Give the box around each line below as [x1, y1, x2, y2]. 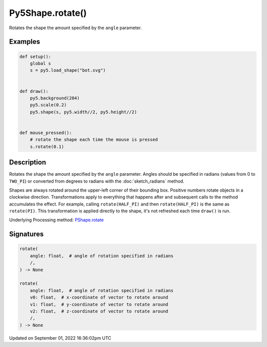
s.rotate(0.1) [30, 144, 64, 149]
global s [30, 60, 51, 66]
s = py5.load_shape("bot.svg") [30, 67, 106, 73]
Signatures [9, 230, 44, 239]
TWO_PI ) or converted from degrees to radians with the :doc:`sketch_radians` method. [9, 178, 185, 184]
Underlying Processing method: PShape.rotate [9, 217, 104, 223]
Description [9, 158, 46, 167]
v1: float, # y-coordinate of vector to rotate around [30, 301, 169, 307]
